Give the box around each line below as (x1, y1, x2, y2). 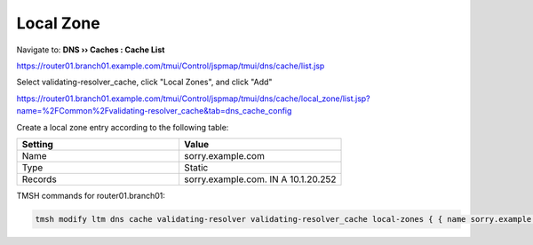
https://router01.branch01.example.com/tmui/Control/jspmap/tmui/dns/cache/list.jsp (16, 60, 325, 71)
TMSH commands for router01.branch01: (16, 190, 166, 201)
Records (21, 173, 57, 186)
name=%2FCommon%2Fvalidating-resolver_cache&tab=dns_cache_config (16, 106, 292, 116)
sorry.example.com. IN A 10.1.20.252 (183, 173, 337, 186)
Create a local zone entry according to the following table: (16, 122, 229, 132)
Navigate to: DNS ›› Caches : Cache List (16, 44, 165, 55)
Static (183, 161, 209, 173)
